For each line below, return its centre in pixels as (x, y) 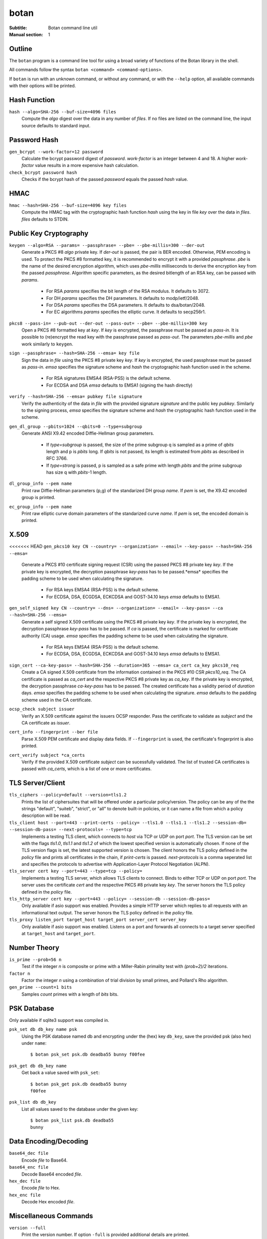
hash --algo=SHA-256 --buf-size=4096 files (63, 112)
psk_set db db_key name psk (43, 1029)
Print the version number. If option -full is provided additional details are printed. (106, 1235)
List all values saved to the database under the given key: (80, 1109)
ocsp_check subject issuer (42, 709)
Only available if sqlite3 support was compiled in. (59, 1020)
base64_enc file (29, 1167)
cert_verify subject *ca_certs (47, 755)
